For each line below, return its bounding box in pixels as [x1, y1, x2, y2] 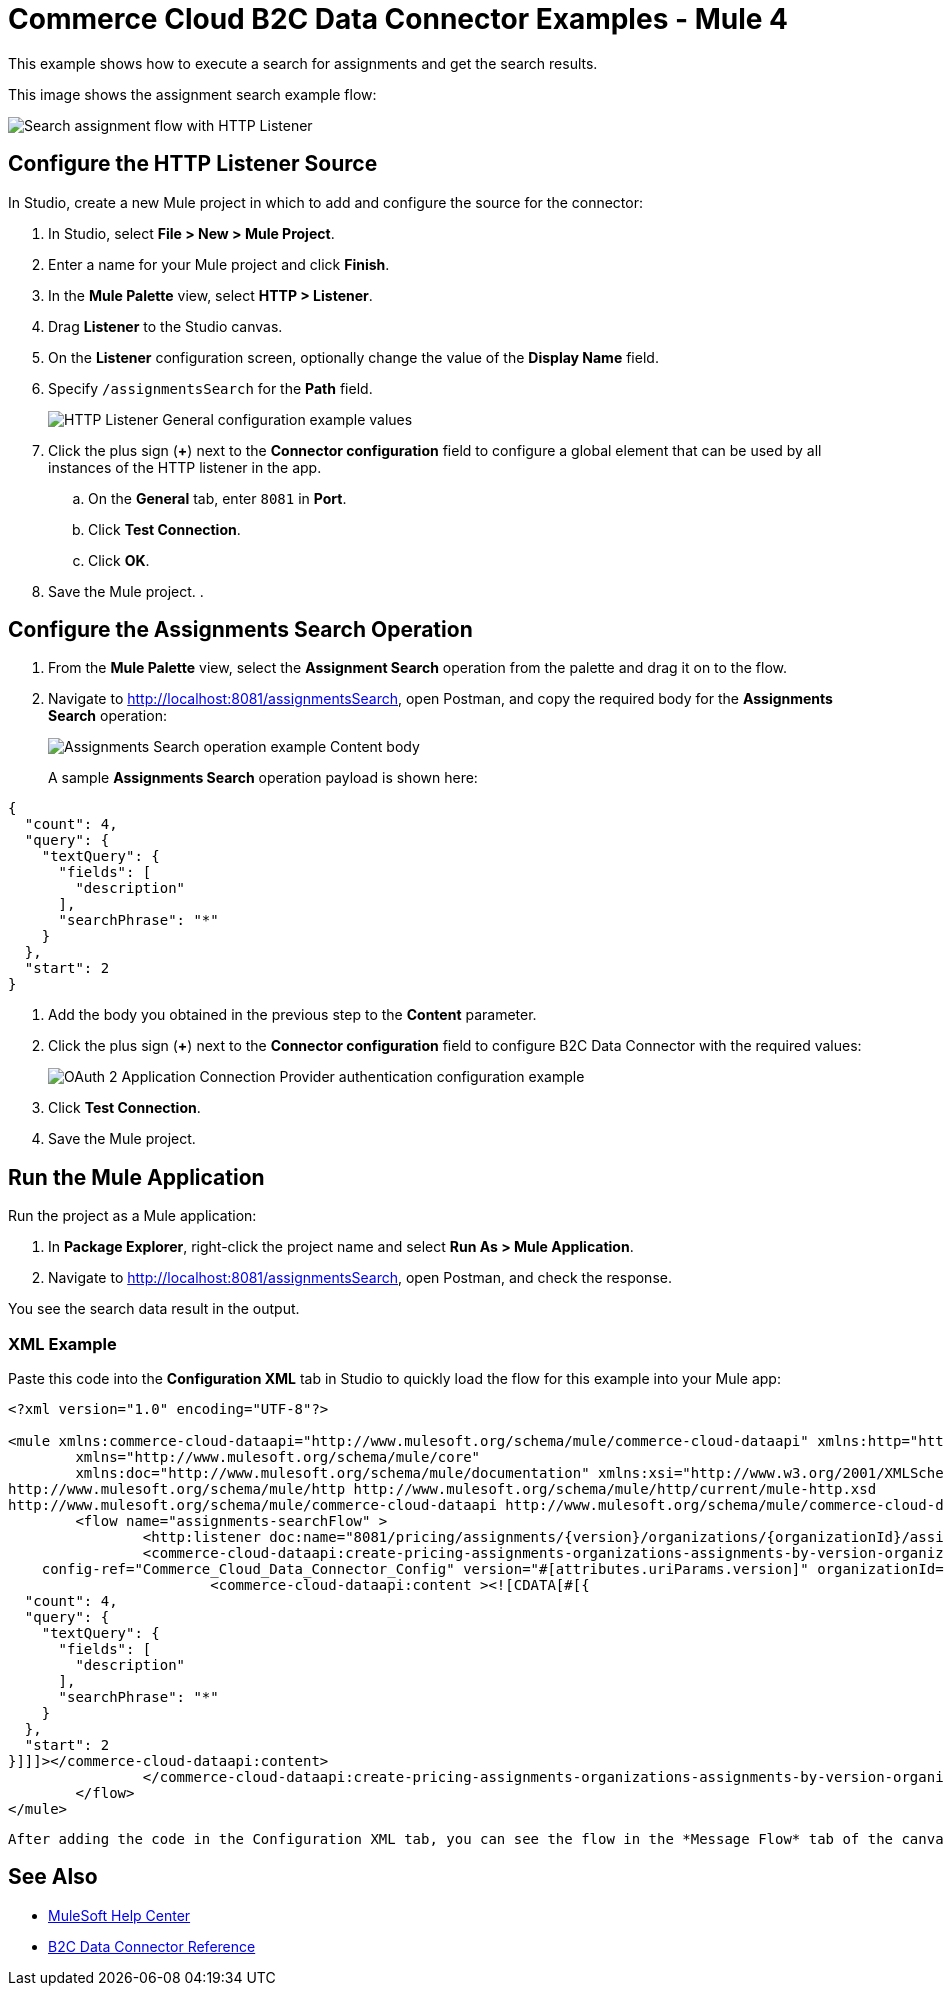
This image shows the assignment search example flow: [8, 85, 377, 103]
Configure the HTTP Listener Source [8, 151, 378, 177]
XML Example [8, 1333, 117, 1354]
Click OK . [88, 551, 150, 569]
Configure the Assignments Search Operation [8, 617, 473, 643]
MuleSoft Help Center [48, 1906, 191, 1924]
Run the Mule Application [8, 1164, 265, 1190]
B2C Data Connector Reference [48, 1937, 256, 1955]
